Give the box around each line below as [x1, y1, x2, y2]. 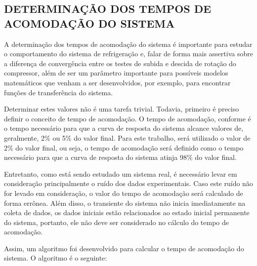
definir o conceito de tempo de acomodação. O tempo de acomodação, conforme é [4, 113, 251, 123]
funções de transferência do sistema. [4, 87, 113, 97]
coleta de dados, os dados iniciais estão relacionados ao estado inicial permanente [4, 207, 250, 218]
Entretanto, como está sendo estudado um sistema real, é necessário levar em [4, 168, 237, 179]
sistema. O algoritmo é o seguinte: [4, 253, 107, 263]
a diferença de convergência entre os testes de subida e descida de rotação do [4, 58, 236, 68]
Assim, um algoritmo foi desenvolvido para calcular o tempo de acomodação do [4, 243, 244, 253]
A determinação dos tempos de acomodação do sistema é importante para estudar [4, 38, 253, 49]
